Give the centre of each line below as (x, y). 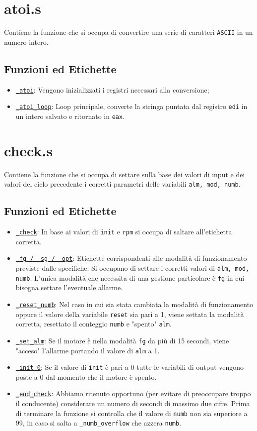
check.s (29, 150)
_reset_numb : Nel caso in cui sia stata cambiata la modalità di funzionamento (134, 304)
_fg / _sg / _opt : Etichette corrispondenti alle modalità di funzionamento (131, 258)
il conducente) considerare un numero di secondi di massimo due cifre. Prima (133, 403)
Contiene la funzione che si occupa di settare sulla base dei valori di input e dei (125, 174)
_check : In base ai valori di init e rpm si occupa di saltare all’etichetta (124, 232)
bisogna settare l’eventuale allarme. (69, 287)
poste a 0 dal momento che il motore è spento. (86, 377)
